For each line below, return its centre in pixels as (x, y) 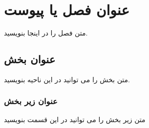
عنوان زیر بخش (31, 101)
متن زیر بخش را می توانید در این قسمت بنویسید (75, 119)
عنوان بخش (30, 59)
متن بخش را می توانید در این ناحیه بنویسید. (67, 79)
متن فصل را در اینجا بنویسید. (46, 33)
